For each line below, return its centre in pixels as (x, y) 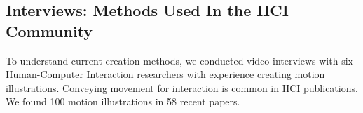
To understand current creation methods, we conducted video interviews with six (179, 60)
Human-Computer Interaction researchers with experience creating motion (165, 74)
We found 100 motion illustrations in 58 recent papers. (123, 101)
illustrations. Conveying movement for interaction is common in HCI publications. (182, 87)
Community (49, 31)
